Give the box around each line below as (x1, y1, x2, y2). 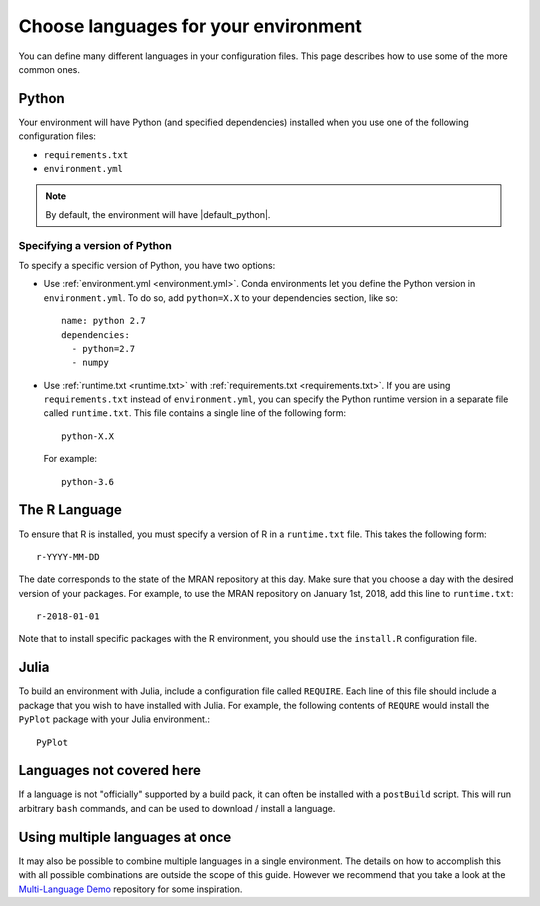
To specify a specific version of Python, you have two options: (18, 259, 276, 271)
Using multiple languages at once (18, 828, 232, 845)
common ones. (18, 63, 80, 75)
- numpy (71, 357, 109, 369)
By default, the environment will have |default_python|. (45, 208, 271, 220)
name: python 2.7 (61, 315, 146, 327)
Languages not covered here (18, 762, 202, 779)
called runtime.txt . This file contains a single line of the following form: (43, 407, 347, 419)
